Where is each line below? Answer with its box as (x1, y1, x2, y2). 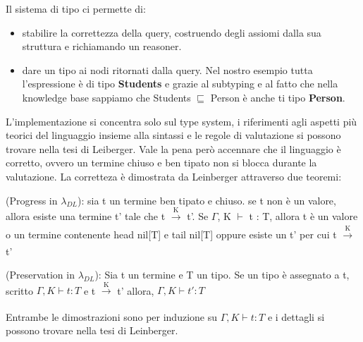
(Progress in (6, 193, 58, 207)
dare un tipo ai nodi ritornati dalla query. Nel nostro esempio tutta (22, 62, 313, 77)
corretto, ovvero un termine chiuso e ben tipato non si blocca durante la (6, 155, 317, 170)
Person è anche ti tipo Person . (210, 90, 345, 104)
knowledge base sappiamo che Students (22, 90, 191, 104)
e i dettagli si (267, 309, 325, 324)
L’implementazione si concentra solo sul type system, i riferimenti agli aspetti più (6, 114, 357, 128)
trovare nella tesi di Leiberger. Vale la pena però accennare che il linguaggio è (6, 141, 341, 156)
